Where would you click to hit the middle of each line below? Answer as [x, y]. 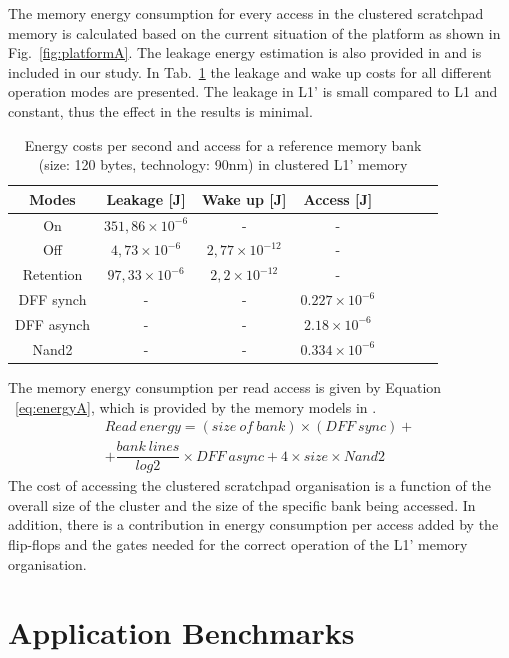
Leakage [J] [146, 198]
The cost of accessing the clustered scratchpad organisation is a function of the [249, 485]
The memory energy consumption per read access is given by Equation [225, 386]
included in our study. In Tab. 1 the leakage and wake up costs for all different [250, 71]
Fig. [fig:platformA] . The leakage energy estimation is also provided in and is [245, 52]
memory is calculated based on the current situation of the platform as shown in [254, 32]
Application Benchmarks [181, 632]
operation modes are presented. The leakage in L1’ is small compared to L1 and [253, 91]
